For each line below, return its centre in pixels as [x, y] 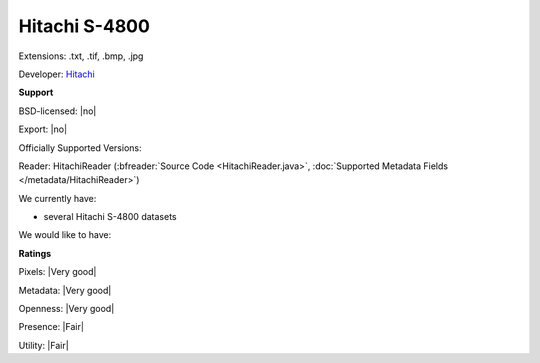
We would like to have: [65, 235]
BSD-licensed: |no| [57, 111]
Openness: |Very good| [66, 309]
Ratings [35, 253]
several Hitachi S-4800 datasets [110, 217]
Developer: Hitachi [56, 74]
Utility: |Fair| [43, 345]
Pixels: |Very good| [57, 272]
